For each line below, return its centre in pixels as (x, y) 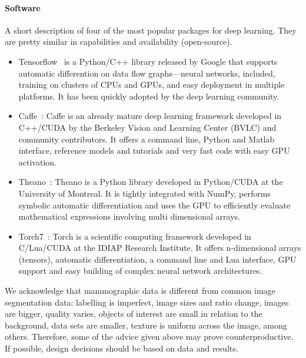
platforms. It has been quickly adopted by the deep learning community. (149, 96)
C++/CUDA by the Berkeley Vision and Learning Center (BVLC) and (147, 127)
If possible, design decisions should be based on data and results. (122, 348)
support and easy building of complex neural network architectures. (140, 271)
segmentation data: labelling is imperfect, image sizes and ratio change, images (147, 302)
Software (23, 7)
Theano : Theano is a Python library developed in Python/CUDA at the (151, 182)
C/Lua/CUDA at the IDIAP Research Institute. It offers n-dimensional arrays (160, 248)
